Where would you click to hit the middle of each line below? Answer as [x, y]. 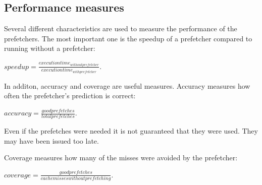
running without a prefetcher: [50, 48]
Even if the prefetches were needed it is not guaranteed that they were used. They [131, 130]
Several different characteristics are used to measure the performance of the [121, 28]
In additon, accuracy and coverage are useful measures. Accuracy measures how [127, 85]
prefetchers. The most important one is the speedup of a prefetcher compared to [128, 38]
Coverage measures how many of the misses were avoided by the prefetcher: [121, 158]
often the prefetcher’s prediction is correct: [70, 96]
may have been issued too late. [51, 140]
